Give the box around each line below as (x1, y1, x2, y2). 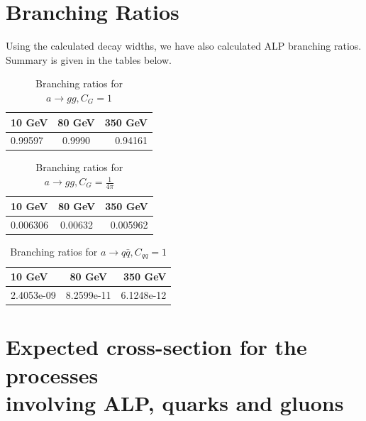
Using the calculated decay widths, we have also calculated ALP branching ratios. (6, 38, 362, 53)
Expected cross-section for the (6, 332, 307, 361)
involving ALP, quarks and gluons (6, 388, 344, 417)
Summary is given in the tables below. (6, 52, 172, 67)
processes (6, 360, 99, 389)
